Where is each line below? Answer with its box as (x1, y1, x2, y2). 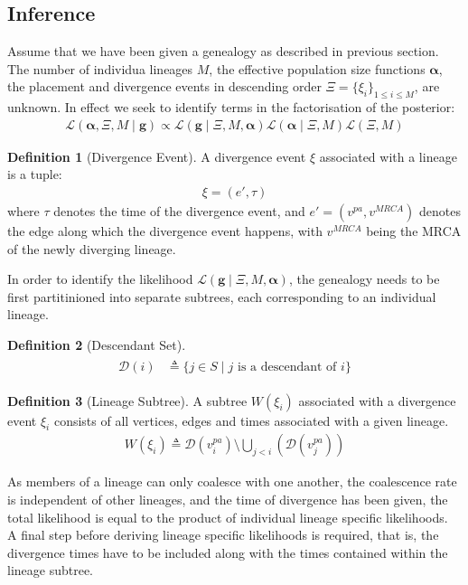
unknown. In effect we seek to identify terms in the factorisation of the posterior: (7, 98, 455, 117)
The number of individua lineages (7, 59, 193, 78)
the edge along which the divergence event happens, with (7, 222, 323, 241)
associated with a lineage (319, 146, 457, 165)
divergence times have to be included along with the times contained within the (7, 543, 448, 561)
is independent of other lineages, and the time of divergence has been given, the (7, 490, 448, 509)
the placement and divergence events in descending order (7, 77, 322, 96)
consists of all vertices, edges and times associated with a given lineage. (53, 410, 449, 429)
